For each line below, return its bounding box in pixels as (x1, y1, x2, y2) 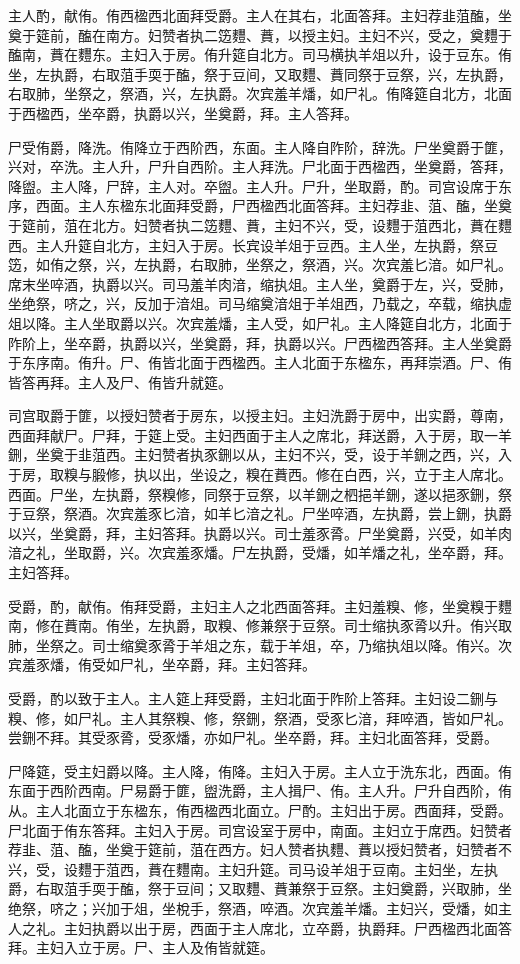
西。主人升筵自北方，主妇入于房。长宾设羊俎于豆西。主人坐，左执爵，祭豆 (8, 234, 498, 255)
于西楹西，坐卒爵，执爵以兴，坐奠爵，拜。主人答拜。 (8, 102, 358, 123)
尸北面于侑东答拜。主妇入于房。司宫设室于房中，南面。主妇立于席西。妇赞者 (8, 819, 512, 840)
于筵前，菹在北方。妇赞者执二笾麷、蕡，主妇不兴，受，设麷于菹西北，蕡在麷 (8, 214, 512, 235)
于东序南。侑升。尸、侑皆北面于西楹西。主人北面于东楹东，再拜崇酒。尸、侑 (8, 352, 512, 373)
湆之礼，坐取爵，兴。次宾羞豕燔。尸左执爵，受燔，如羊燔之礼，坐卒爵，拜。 (8, 542, 512, 563)
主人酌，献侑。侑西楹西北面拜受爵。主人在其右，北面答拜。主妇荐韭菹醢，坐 (8, 5, 512, 25)
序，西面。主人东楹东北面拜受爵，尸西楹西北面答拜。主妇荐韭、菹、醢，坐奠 (8, 195, 512, 216)
